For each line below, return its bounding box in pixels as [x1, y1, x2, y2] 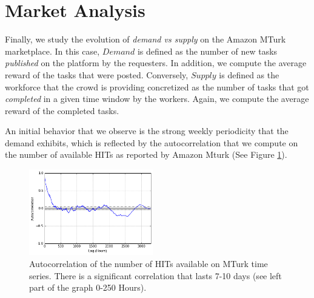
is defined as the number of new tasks [137, 44, 278, 57]
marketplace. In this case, [5, 44, 100, 57]
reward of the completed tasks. [5, 104, 119, 117]
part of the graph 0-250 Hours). [29, 281, 147, 294]
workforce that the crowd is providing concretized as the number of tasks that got [5, 80, 309, 93]
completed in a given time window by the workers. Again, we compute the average [5, 92, 309, 105]
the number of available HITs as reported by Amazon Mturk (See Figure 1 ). [5, 148, 287, 161]
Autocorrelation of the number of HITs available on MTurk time [29, 257, 268, 270]
